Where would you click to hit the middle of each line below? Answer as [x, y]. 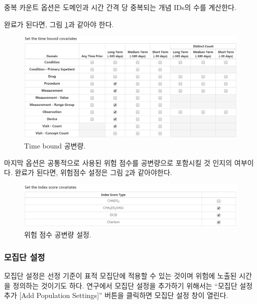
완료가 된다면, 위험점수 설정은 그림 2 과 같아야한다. [93, 172]
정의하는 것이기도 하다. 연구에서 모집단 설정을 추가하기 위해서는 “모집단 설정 [133, 285]
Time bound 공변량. [55, 145]
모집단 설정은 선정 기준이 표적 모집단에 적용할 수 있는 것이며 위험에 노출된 [120, 276]
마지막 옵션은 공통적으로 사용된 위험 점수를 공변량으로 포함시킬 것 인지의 [118, 162]
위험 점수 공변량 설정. [58, 235]
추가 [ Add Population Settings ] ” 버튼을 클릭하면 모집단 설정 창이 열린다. [116, 295]
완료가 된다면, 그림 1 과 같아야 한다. [59, 24]
